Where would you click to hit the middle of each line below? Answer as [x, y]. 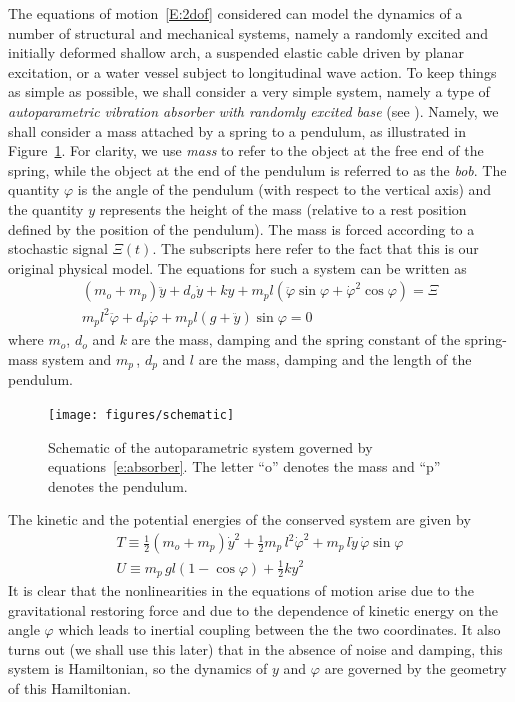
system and [77, 358]
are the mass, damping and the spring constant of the [296, 339]
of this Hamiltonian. [69, 688]
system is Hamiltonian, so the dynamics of [138, 668]
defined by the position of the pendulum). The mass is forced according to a [241, 228]
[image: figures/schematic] [141, 414]
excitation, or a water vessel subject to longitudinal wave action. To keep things [252, 71]
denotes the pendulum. [118, 485]
